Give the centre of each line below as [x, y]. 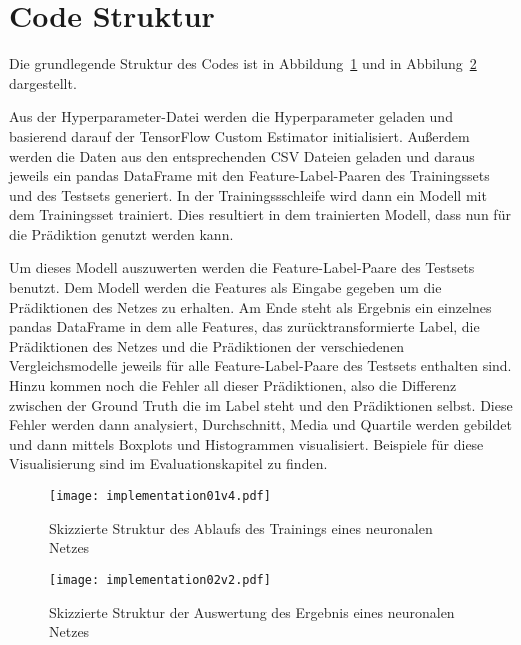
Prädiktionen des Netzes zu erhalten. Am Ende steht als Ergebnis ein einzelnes [250, 306]
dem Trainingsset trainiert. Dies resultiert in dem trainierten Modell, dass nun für [260, 214]
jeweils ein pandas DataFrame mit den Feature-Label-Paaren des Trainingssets [249, 175]
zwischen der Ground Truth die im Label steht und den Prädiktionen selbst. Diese [261, 404]
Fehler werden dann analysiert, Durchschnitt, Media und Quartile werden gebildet [260, 424]
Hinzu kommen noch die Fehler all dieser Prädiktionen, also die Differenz [233, 385]
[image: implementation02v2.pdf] [160, 579]
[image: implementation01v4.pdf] [160, 496]
